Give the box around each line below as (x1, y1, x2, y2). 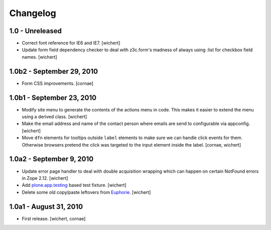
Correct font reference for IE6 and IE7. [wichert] (22, 40, 120, 46)
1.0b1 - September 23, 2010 (9, 93, 97, 102)
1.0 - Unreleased (9, 27, 62, 35)
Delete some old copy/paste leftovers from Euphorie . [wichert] (22, 189, 151, 195)
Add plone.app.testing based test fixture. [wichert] (22, 182, 126, 188)
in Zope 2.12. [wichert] (22, 175, 68, 181)
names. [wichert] (22, 54, 57, 60)
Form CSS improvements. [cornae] (22, 80, 94, 86)
